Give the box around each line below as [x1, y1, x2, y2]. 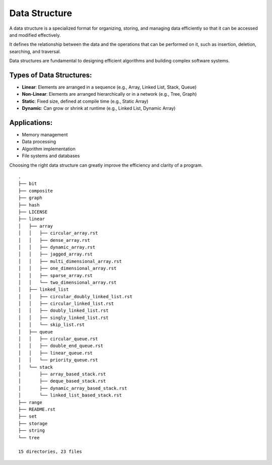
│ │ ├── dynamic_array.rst [18, 244, 96, 250]
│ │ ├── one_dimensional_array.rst [18, 265, 117, 272]
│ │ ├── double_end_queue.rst [18, 343, 103, 349]
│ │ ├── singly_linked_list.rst [18, 315, 109, 320]
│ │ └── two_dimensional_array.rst [18, 280, 117, 285]
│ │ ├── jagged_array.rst [18, 251, 93, 257]
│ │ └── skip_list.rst [18, 322, 85, 327]
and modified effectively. [9, 32, 61, 38]
